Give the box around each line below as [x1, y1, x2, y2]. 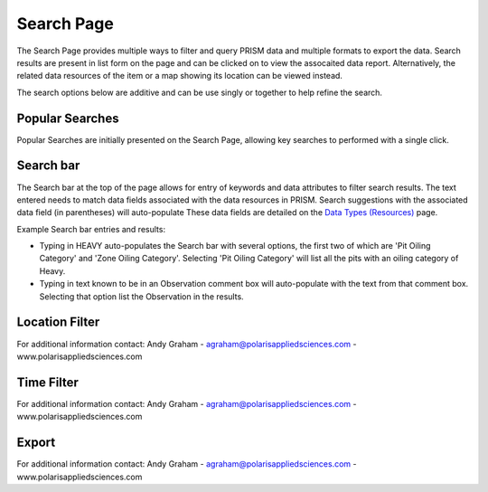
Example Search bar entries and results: [16, 223, 166, 234]
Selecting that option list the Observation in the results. [39, 290, 244, 302]
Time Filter [16, 374, 79, 390]
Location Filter [16, 315, 100, 330]
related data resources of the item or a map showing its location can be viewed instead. [16, 71, 343, 81]
